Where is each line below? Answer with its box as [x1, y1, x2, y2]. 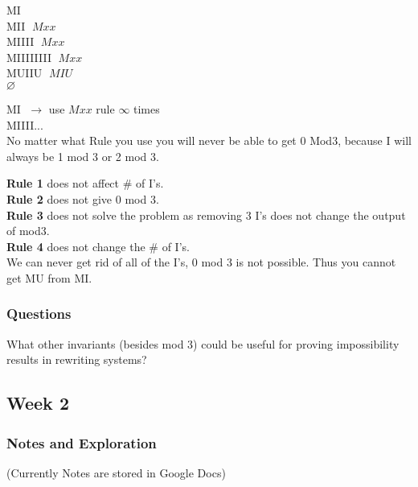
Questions [6, 303, 72, 324]
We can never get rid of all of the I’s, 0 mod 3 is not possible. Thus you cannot [6, 254, 396, 270]
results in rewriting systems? [6, 351, 147, 368]
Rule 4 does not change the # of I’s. [6, 237, 190, 254]
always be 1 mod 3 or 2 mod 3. [6, 147, 159, 164]
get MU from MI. [6, 269, 92, 286]
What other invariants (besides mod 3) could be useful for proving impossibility [6, 335, 400, 352]
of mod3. [6, 222, 50, 239]
